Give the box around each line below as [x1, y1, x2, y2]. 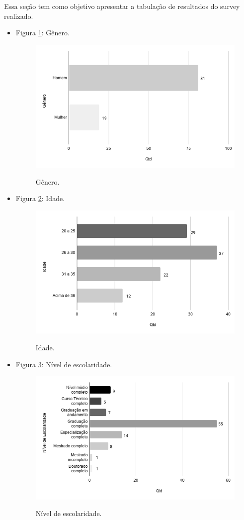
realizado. [4, 10, 33, 21]
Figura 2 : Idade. [15, 193, 65, 204]
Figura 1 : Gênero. [15, 27, 70, 38]
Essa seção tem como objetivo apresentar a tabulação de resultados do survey [4, 1, 240, 11]
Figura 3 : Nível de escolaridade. [15, 359, 112, 369]
